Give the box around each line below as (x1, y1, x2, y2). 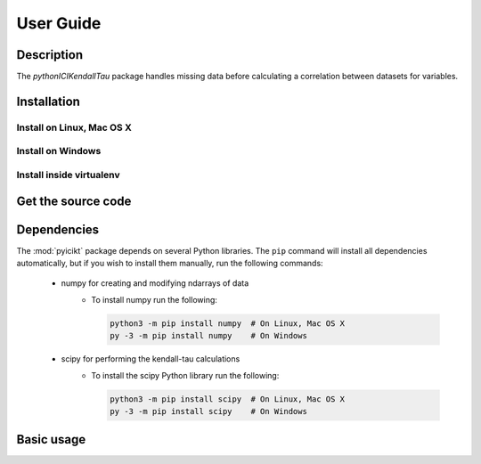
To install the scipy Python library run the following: (91, 370, 280, 380)
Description (16, 47, 84, 62)
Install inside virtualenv (16, 168, 120, 181)
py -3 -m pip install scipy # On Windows (110, 406, 307, 416)
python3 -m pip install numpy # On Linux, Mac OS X (110, 318, 346, 329)
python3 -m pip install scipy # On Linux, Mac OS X (110, 394, 346, 404)
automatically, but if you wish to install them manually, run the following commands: (16, 258, 324, 269)
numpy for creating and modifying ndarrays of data (61, 278, 249, 289)
